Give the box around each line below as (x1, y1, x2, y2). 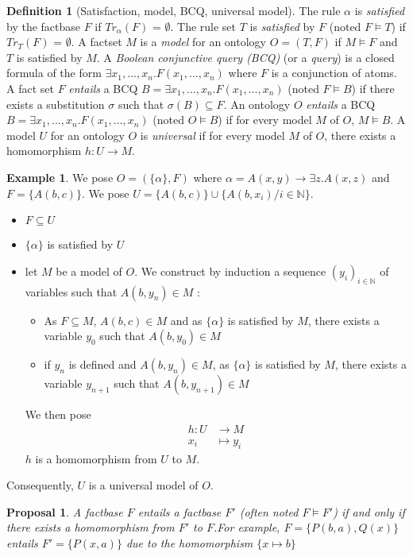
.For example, (213, 519, 280, 536)
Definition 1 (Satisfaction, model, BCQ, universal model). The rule (6, 2, 341, 18)
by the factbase (6, 17, 81, 34)
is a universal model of (88, 477, 199, 493)
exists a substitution (6, 95, 105, 112)
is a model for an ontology (140, 33, 266, 50)
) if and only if (333, 503, 405, 520)
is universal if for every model (140, 126, 285, 143)
